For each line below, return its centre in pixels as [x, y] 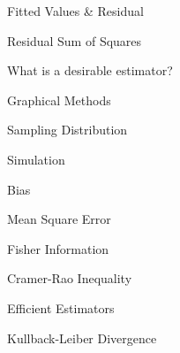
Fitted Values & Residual [75, 11]
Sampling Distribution [67, 130]
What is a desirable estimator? [90, 70]
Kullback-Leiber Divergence [82, 338]
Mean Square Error [59, 219]
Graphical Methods [59, 100]
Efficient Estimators [61, 307]
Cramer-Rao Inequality [70, 278]
